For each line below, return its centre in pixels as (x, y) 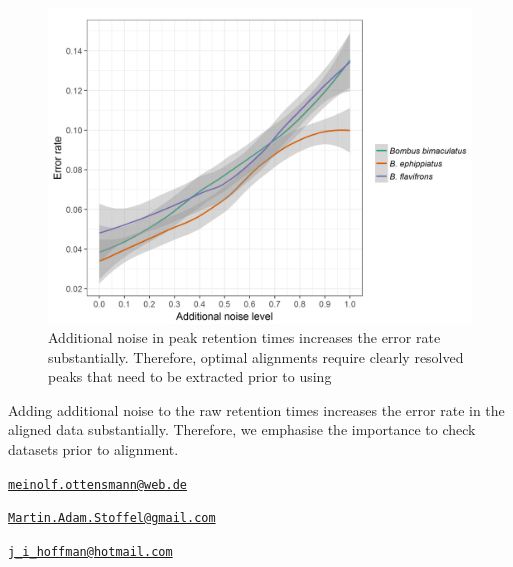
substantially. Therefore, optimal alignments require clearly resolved (256, 356)
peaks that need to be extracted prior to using (190, 376)
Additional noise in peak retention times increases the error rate (244, 337)
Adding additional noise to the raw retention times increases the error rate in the (256, 409)
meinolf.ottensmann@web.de (97, 484)
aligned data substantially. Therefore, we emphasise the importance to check (242, 429)
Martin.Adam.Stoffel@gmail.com (112, 518)
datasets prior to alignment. (93, 449)
